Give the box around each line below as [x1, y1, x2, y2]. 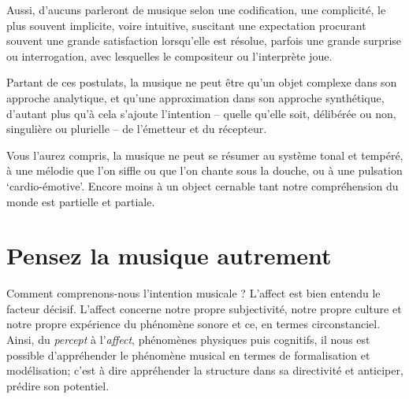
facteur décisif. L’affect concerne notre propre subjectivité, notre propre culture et [6, 300, 402, 316]
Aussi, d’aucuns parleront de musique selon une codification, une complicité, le [6, 2, 386, 17]
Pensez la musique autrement [6, 239, 332, 272]
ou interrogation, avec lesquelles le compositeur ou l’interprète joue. [6, 47, 333, 64]
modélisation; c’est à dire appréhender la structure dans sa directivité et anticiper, [6, 362, 403, 379]
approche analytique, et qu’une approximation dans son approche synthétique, [6, 89, 385, 105]
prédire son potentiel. [6, 377, 110, 393]
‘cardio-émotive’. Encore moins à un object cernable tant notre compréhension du [6, 177, 399, 194]
